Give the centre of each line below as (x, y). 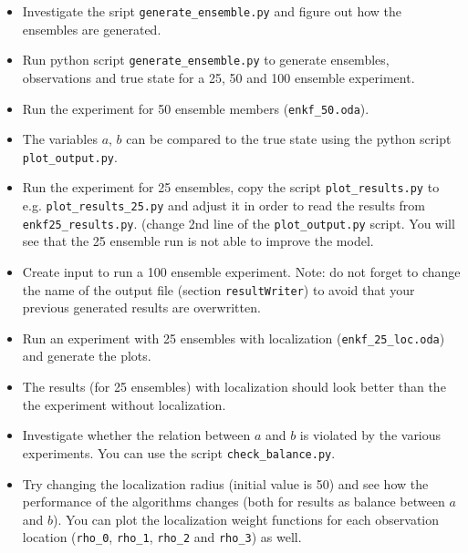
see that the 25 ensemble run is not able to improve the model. (198, 241)
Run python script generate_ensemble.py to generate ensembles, (206, 60)
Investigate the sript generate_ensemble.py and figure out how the (212, 11)
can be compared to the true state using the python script (289, 139)
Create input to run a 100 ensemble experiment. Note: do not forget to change (241, 271)
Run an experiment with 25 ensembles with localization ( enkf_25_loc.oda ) (234, 338)
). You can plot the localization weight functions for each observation (246, 519)
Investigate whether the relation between (136, 435)
